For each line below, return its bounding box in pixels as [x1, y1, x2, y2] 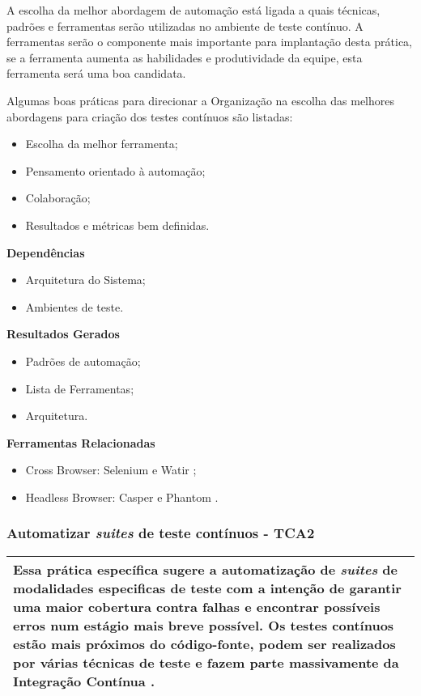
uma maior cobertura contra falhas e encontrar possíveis [13, 596, 381, 616]
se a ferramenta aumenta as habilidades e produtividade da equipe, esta [6, 49, 363, 66]
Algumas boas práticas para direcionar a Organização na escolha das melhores [6, 91, 395, 108]
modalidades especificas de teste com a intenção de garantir [13, 578, 402, 597]
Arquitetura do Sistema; [25, 271, 146, 288]
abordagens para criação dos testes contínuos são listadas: [6, 108, 293, 125]
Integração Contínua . [13, 671, 155, 690]
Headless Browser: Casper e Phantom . [25, 488, 219, 505]
